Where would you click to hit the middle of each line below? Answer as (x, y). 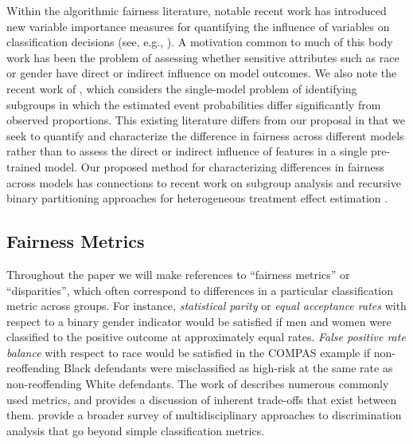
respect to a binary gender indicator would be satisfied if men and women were (199, 321)
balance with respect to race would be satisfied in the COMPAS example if (189, 352)
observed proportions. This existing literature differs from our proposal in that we (206, 120)
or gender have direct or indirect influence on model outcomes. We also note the (202, 73)
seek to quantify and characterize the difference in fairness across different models (205, 135)
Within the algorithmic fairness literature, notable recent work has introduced (197, 10)
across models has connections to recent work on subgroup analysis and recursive (204, 182)
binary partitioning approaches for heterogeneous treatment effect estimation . (197, 198)
